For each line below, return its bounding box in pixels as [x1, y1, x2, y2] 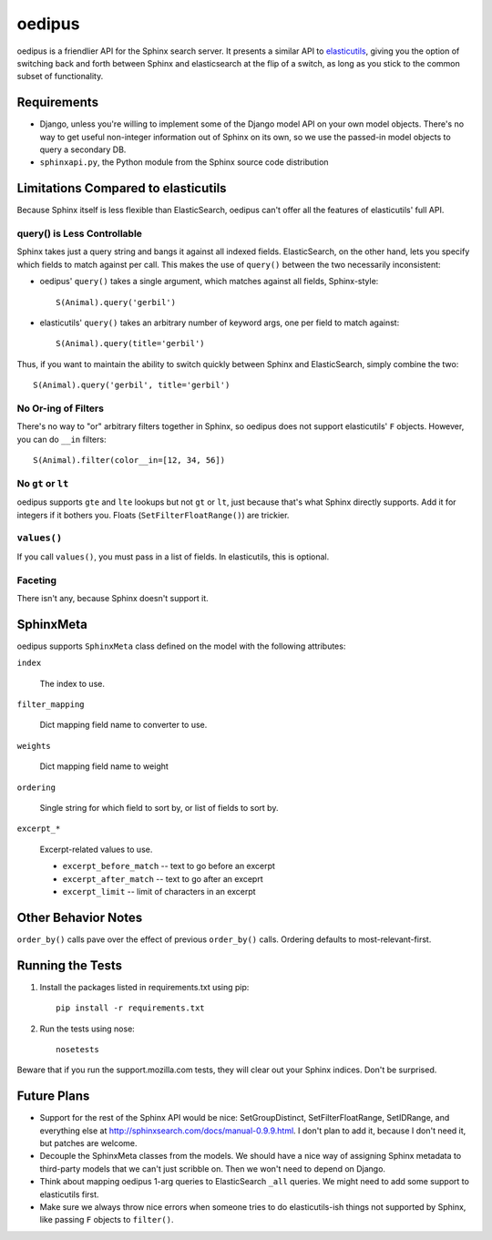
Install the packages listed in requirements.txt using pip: [39, 981, 250, 992]
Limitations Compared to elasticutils [16, 180, 227, 196]
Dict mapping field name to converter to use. [39, 720, 208, 731]
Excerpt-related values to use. [39, 844, 153, 855]
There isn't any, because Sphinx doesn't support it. [16, 592, 209, 603]
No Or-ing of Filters [16, 402, 105, 415]
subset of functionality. [16, 71, 104, 82]
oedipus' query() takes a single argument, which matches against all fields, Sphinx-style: [39, 276, 379, 287]
